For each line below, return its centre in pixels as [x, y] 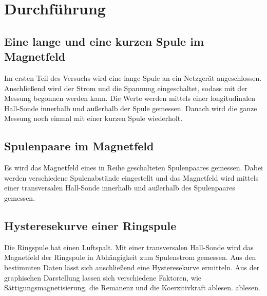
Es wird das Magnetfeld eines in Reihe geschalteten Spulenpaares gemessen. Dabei [133, 168]
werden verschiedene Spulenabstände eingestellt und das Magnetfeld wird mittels [131, 177]
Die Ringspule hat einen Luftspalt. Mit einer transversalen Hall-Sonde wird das [129, 247]
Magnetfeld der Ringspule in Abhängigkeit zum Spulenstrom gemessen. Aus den [130, 257]
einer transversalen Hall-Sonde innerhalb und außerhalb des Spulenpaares [120, 188]
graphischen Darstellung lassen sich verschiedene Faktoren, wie [103, 277]
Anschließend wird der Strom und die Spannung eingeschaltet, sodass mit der [126, 88]
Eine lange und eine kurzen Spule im [104, 41]
